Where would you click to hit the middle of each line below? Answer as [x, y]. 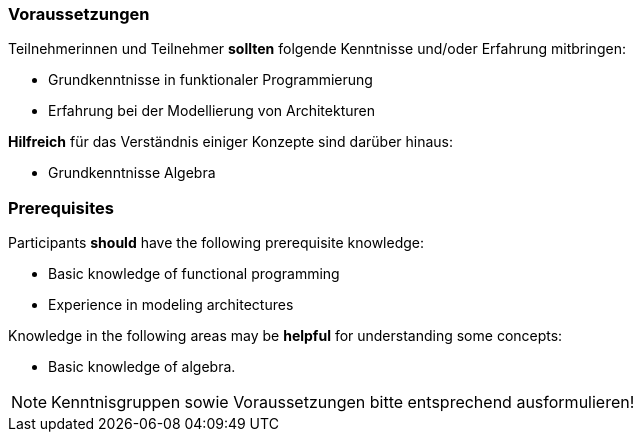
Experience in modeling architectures [171, 305]
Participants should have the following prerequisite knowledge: [216, 243]
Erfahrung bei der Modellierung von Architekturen [211, 111]
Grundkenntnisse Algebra [132, 173]
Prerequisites [61, 207]
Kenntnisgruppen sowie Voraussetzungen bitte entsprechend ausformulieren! [343, 402]
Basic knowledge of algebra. [142, 367]
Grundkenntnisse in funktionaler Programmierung [210, 80]
